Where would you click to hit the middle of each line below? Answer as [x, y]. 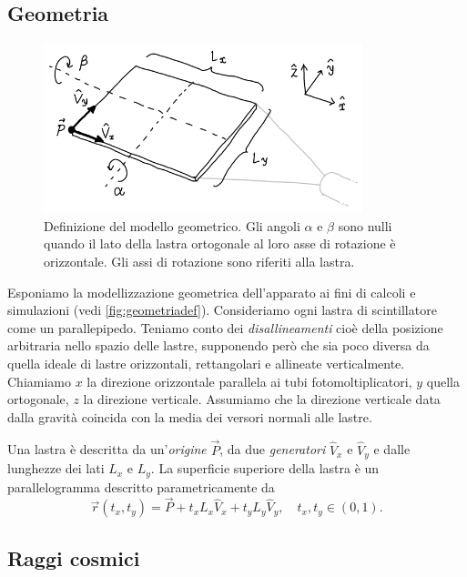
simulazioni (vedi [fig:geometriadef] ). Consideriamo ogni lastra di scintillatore [222, 310]
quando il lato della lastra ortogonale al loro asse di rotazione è [220, 243]
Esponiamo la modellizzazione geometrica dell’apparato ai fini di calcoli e [212, 292]
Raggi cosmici [74, 557]
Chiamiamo [39, 381]
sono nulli [365, 225]
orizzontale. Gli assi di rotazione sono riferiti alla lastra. [199, 262]
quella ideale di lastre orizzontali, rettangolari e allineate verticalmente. [206, 364]
